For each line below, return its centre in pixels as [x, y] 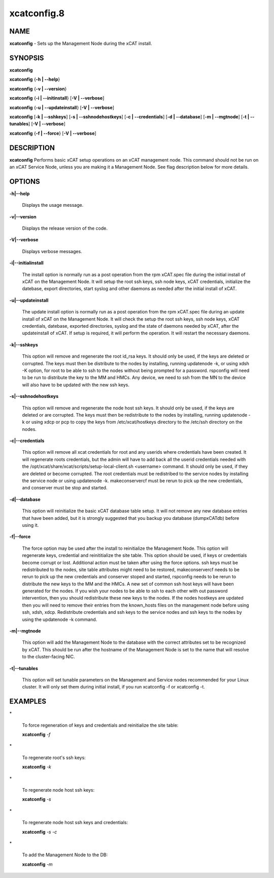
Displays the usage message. [53, 205]
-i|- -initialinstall [27, 263]
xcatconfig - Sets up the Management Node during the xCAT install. [81, 44]
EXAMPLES [28, 701]
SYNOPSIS [27, 58]
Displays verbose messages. [52, 251]
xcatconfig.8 [37, 13]
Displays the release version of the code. [65, 228]
